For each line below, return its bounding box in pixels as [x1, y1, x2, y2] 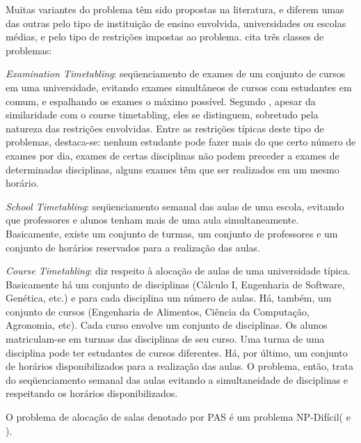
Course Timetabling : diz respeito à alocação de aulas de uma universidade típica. [6, 263, 351, 278]
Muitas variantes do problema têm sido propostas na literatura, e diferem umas [6, 2, 344, 16]
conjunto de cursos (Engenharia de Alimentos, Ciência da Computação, [6, 304, 310, 318]
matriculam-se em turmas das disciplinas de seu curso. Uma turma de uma [6, 332, 325, 346]
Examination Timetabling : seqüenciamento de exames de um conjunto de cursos [6, 66, 346, 81]
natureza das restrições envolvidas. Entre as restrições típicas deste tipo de [6, 121, 324, 135]
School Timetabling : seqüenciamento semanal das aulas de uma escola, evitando [6, 199, 344, 213]
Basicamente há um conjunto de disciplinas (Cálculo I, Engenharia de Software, [6, 277, 345, 291]
